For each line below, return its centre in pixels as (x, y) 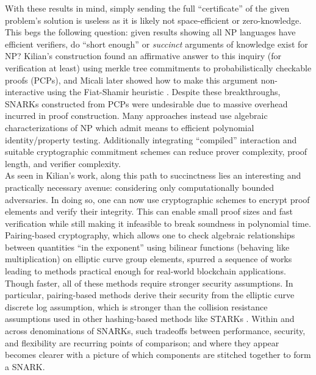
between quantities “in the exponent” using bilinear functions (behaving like (147, 247)
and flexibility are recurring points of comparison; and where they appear (142, 342)
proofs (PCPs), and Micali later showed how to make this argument (131, 80)
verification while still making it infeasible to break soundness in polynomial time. (158, 223)
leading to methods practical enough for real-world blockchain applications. (145, 271)
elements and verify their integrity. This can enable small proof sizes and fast (149, 211)
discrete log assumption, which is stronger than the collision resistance (136, 306)
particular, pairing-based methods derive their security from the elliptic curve (150, 295)
